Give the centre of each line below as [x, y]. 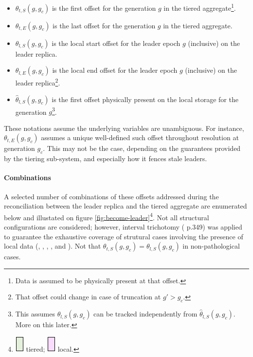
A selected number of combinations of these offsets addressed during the [111, 196]
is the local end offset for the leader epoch [115, 70]
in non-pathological [211, 246]
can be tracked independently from [145, 314]
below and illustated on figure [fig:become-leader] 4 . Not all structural [107, 216]
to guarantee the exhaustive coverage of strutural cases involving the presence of [124, 236]
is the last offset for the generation [104, 25]
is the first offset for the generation [104, 8]
